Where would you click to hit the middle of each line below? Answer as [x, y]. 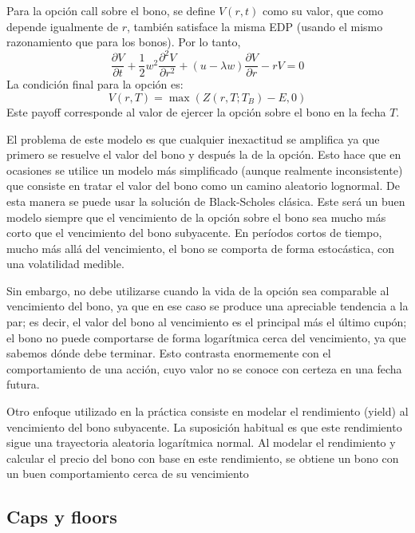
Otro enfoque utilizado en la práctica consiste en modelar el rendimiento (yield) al [207, 411]
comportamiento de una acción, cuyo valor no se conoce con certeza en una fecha [204, 368]
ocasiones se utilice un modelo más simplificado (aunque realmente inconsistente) [205, 170]
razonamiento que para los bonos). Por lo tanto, [124, 42]
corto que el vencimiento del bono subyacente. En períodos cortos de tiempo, [194, 233]
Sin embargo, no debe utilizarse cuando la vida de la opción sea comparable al [198, 290]
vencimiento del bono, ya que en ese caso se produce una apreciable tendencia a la [207, 306]
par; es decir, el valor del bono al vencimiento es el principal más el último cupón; [207, 322]
